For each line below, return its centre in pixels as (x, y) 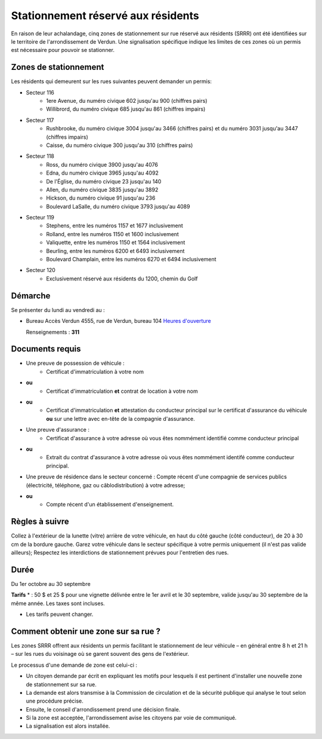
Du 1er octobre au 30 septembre (51, 584)
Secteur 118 (40, 156)
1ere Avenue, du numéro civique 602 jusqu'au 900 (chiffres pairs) (127, 101)
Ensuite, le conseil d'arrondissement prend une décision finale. (103, 709)
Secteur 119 (40, 218)
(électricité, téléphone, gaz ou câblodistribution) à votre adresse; (106, 485)
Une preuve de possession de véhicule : (75, 363)
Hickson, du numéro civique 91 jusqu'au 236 (101, 198)
